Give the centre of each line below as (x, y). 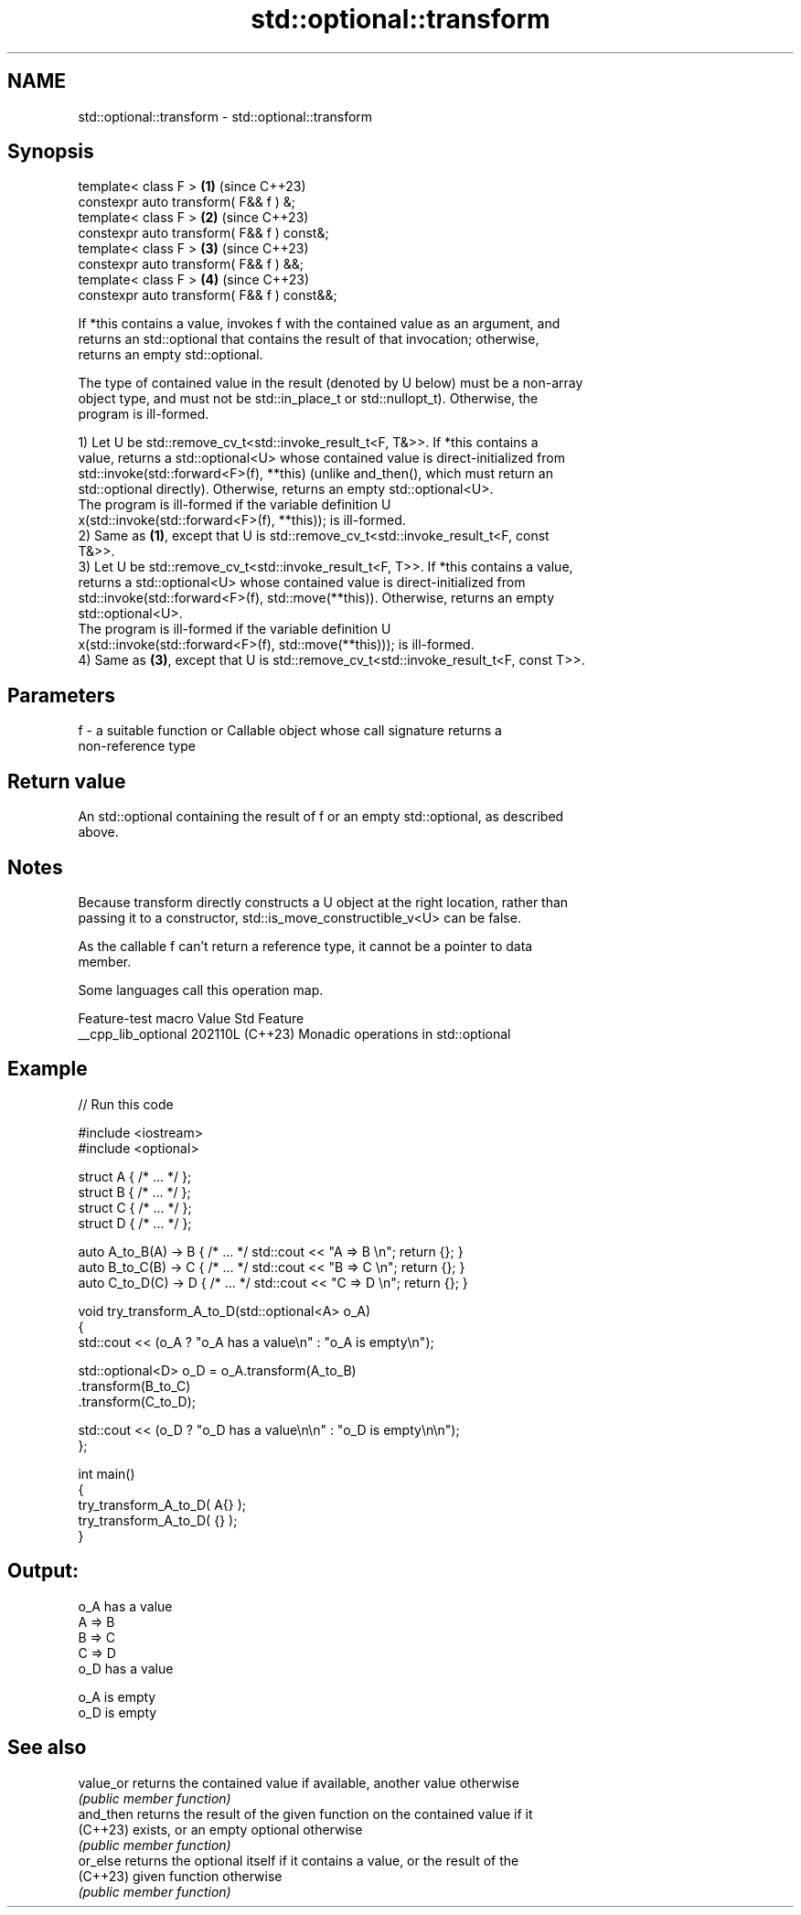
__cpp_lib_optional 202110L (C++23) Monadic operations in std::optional (294, 1033)
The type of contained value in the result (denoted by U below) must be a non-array (331, 383)
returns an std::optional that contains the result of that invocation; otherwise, (309, 339)
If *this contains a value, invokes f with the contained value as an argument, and (319, 324)
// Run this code (126, 1104)
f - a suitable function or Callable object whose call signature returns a (290, 731)
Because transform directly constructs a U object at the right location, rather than (323, 902)
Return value (67, 781)
